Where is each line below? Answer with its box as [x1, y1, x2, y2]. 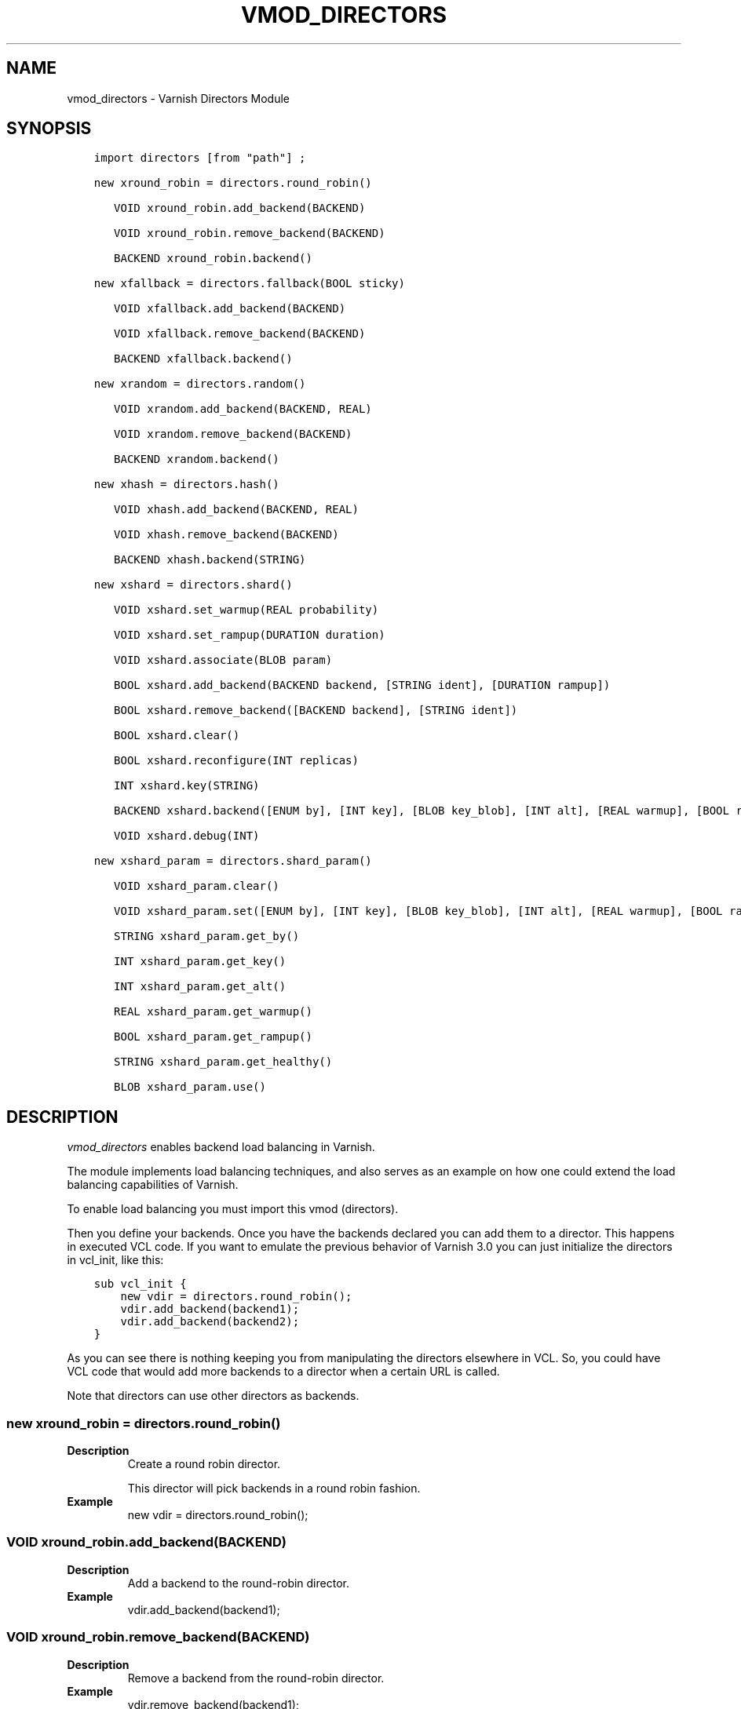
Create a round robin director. [127, 1457, 281, 1471]
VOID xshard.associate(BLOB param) [114, 654, 333, 667]
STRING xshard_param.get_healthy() [114, 1055, 333, 1069]
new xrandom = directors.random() [93, 377, 306, 391]
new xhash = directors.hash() [93, 478, 279, 491]
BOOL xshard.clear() [114, 729, 240, 742]
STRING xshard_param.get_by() [114, 930, 300, 943]
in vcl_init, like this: [67, 1253, 164, 1267]
